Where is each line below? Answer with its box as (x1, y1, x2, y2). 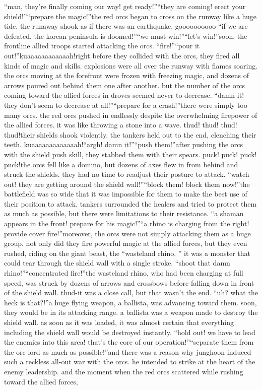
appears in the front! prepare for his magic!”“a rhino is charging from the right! (4, 218, 249, 229)
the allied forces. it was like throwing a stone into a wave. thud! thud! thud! (4, 119, 237, 130)
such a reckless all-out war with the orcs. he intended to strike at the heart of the (4, 356, 255, 367)
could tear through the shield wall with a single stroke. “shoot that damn (4, 257, 230, 268)
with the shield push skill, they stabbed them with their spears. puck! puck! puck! (4, 149, 257, 159)
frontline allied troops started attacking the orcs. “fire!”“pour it (4, 40, 200, 51)
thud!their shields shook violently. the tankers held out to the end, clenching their (4, 129, 256, 140)
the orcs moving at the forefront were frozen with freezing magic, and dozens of (4, 70, 249, 81)
